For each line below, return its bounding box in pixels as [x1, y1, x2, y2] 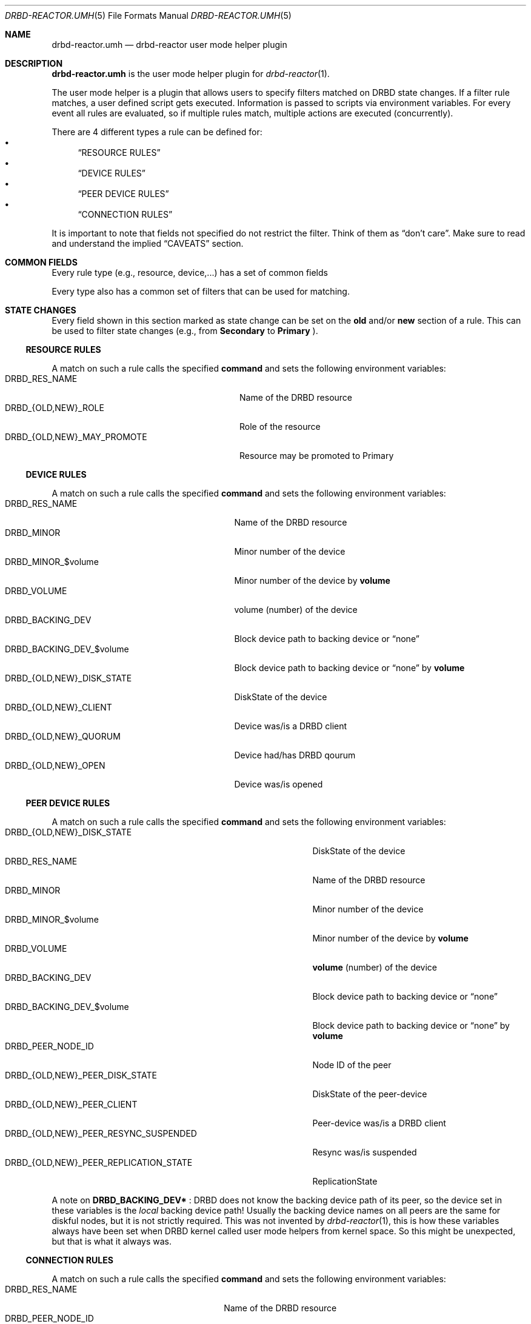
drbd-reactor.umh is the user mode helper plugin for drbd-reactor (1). [52, 69, 330, 79]
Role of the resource [239, 421, 321, 432]
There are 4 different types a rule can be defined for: [52, 127, 262, 137]
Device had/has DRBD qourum [234, 750, 356, 760]
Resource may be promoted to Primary [239, 450, 394, 461]
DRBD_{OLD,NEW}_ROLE [5, 403, 104, 413]
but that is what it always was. [52, 1236, 172, 1246]
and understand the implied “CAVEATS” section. [52, 238, 244, 249]
